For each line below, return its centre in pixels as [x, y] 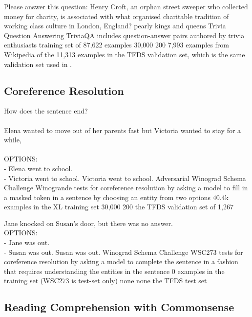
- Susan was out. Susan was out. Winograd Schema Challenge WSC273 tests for [124, 252]
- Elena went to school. [38, 168]
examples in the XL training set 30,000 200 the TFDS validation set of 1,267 [119, 207]
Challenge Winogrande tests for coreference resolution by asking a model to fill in [126, 188]
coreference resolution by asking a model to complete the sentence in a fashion [121, 261]
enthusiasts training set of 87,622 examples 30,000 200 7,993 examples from [117, 45]
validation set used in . [38, 64]
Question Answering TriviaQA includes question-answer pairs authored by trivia [124, 35]
